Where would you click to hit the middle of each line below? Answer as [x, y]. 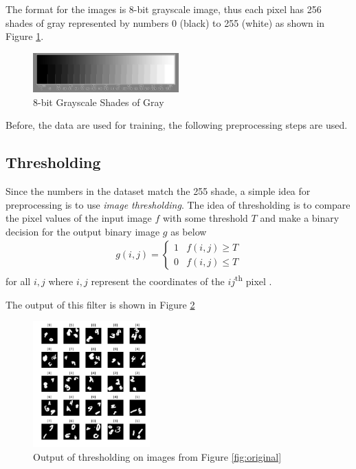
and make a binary [300, 218]
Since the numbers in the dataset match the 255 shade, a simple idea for [158, 190]
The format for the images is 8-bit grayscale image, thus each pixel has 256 [164, 9]
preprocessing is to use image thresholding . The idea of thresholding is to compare [178, 204]
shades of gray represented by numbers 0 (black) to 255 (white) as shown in [165, 22]
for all [18, 281]
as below [189, 231]
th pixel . [254, 280]
